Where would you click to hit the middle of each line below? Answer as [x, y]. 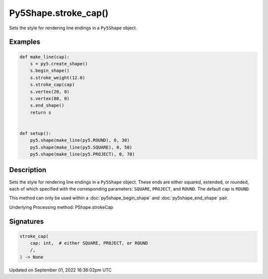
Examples [25, 42]
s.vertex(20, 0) [50, 92]
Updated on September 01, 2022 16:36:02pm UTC [60, 270]
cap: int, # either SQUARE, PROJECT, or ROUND [89, 243]
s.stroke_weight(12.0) [58, 78]
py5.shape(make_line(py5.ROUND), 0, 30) [80, 140]
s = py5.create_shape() [59, 64]
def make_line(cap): [44, 57]
